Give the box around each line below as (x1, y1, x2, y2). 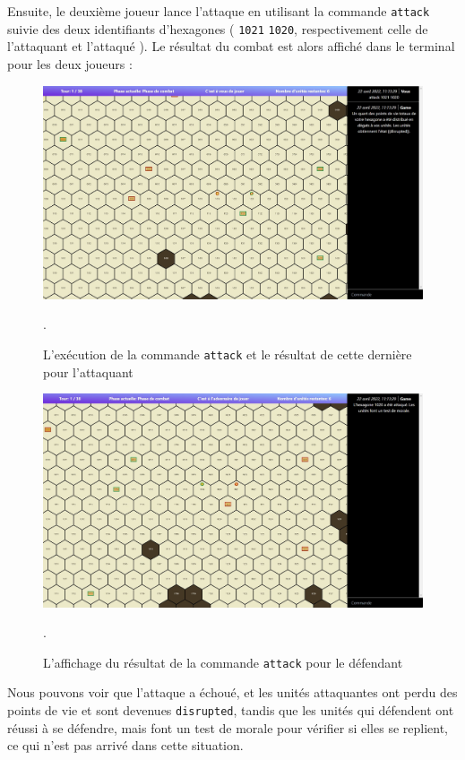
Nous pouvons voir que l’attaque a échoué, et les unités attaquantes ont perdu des (7, 683, 458, 702)
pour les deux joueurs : (7, 54, 133, 73)
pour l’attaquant (43, 362, 133, 381)
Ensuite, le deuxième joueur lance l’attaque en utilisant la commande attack (7, 2, 430, 20)
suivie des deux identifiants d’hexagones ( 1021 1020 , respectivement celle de (7, 19, 428, 38)
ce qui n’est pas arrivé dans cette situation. (7, 736, 244, 755)
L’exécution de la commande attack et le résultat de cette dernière (43, 345, 412, 363)
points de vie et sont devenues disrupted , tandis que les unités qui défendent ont (7, 701, 454, 719)
